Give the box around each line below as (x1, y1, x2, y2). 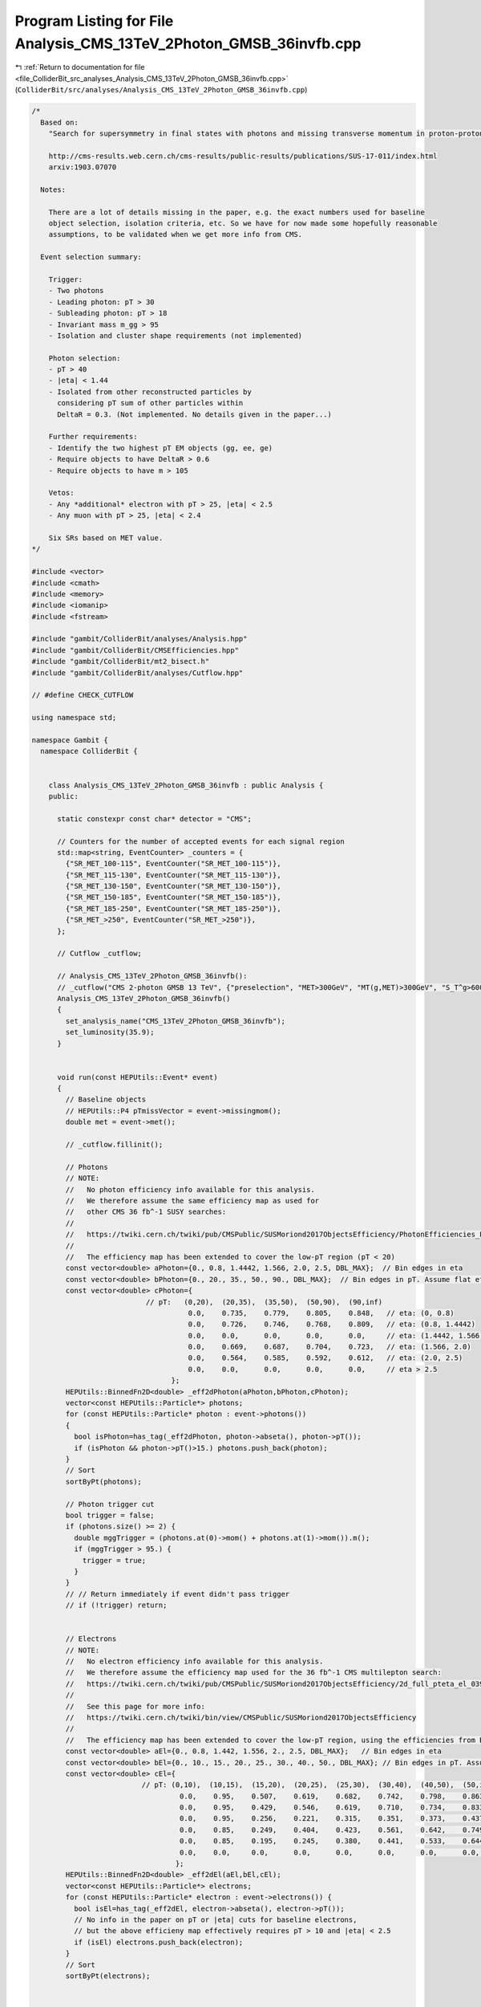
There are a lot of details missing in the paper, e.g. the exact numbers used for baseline (48, 207, 425, 217)
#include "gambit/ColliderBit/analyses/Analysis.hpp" (31, 634, 248, 644)
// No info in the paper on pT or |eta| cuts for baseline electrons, (73, 1915, 358, 1924)
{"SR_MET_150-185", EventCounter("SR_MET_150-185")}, (65, 893, 281, 902)
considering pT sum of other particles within (57, 398, 244, 408)
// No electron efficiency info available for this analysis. (65, 1657, 324, 1666)
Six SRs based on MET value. (48, 533, 164, 542)
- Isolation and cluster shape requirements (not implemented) (48, 331, 303, 340)
